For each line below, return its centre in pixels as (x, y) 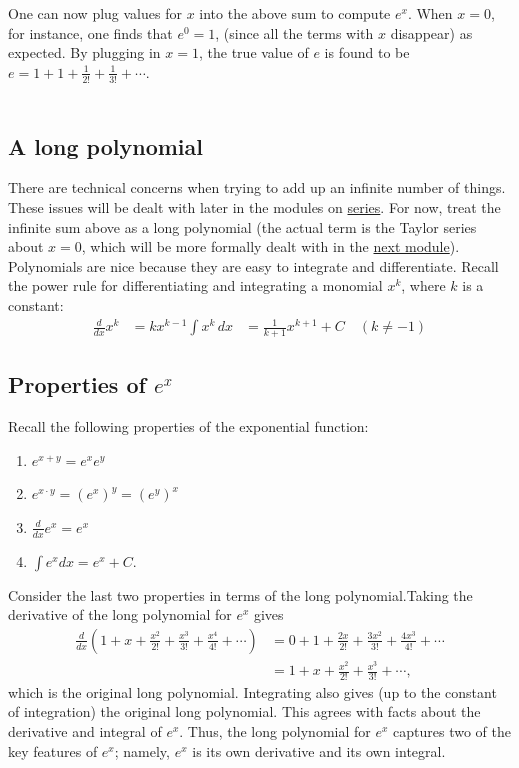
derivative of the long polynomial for (120, 614)
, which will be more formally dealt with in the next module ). (270, 246)
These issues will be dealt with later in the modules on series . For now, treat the (254, 207)
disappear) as (431, 32)
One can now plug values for (95, 13)
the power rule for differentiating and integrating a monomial (195, 285)
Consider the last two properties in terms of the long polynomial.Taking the (240, 594)
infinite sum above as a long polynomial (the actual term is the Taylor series (242, 226)
